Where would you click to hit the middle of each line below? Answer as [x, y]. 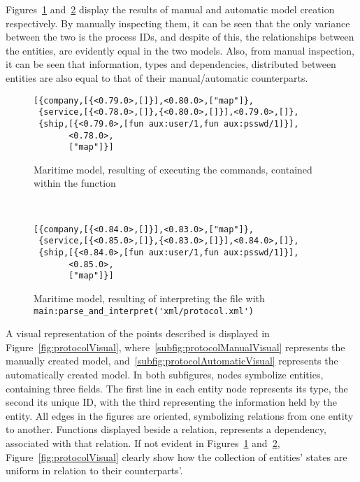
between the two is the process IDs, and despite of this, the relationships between [180, 37]
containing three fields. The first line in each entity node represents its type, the [177, 388]
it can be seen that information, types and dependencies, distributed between [171, 64]
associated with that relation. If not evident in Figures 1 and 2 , [143, 442]
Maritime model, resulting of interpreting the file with [149, 298]
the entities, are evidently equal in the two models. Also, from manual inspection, [180, 50]
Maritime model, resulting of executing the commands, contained [173, 169]
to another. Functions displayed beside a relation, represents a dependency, [166, 429]
